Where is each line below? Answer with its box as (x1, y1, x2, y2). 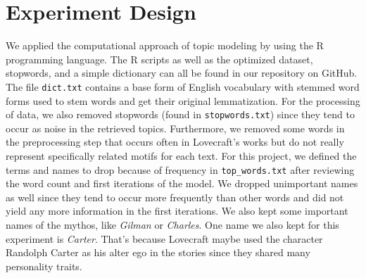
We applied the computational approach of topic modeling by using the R (6, 38, 324, 53)
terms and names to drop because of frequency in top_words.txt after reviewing (6, 162, 355, 177)
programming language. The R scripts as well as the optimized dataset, (6, 51, 313, 66)
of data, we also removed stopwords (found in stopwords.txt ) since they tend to (6, 107, 355, 122)
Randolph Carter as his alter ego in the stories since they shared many (6, 245, 310, 260)
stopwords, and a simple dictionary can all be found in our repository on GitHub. (6, 65, 358, 80)
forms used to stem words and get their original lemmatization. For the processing (6, 93, 360, 108)
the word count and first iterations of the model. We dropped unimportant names (6, 176, 358, 191)
